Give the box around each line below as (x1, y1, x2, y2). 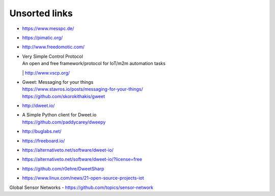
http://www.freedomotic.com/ (22, 44, 85, 50)
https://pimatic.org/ (22, 35, 63, 41)
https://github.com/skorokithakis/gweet (22, 93, 105, 99)
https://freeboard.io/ (22, 138, 65, 144)
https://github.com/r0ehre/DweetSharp (22, 166, 104, 172)
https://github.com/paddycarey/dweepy (22, 119, 106, 125)
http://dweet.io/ (22, 103, 55, 109)
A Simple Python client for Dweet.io (22, 112, 97, 118)
